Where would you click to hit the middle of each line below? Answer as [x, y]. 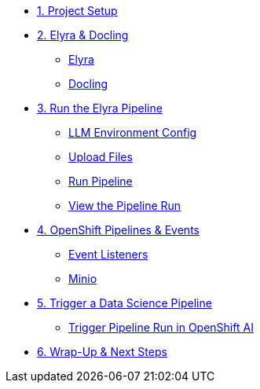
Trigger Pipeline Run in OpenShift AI [161, 327]
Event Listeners [108, 254]
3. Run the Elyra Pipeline [100, 108]
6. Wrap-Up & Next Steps [102, 352]
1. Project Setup [77, 11]
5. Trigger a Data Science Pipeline [125, 303]
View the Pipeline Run [125, 206]
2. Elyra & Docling [83, 35]
